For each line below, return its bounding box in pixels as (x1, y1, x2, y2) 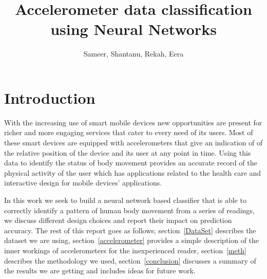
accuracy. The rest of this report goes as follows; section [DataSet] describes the (4, 225, 256, 235)
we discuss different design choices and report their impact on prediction (4, 215, 232, 226)
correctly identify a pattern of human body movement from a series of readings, (4, 204, 255, 215)
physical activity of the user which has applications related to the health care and (4, 167, 261, 178)
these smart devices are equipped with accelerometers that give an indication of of (4, 137, 263, 148)
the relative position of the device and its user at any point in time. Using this (4, 147, 251, 158)
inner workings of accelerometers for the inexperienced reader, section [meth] (4, 245, 246, 255)
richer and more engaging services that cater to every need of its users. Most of (4, 127, 253, 138)
